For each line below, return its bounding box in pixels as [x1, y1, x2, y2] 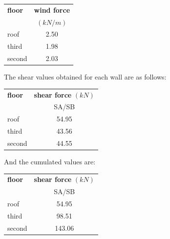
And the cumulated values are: [4, 157, 96, 167]
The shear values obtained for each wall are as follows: [4, 72, 167, 82]
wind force [34, 4, 70, 15]
